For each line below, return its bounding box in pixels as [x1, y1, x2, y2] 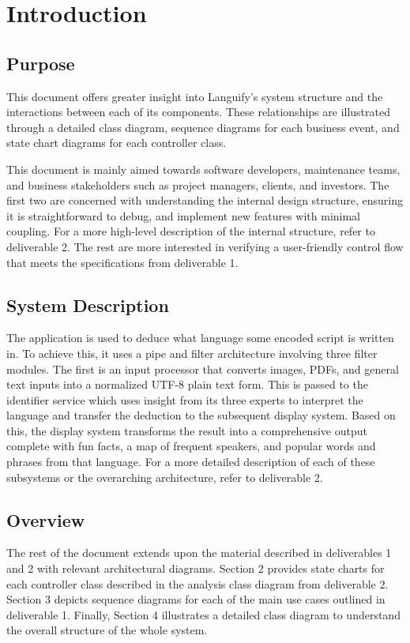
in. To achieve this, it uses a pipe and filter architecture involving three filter [6, 344, 378, 361]
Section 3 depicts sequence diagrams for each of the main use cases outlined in [6, 591, 386, 607]
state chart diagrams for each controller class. [6, 134, 227, 151]
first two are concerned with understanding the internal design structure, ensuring [6, 192, 404, 209]
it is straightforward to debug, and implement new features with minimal [6, 207, 361, 224]
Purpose [6, 51, 75, 75]
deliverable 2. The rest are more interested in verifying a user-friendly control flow [6, 238, 404, 254]
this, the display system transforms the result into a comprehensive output [6, 422, 367, 438]
